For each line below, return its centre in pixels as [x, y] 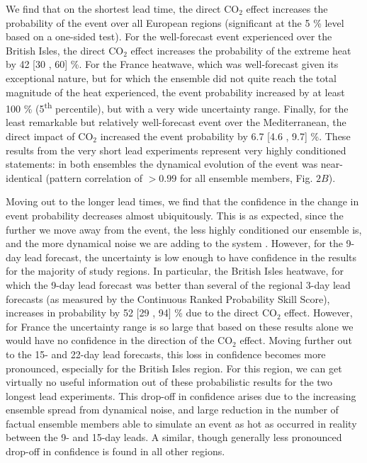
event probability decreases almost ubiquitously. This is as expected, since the [175, 215]
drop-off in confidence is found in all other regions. [115, 451]
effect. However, [318, 313]
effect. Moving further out [296, 340]
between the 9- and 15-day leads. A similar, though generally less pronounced [174, 437]
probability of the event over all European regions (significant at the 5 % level [175, 22]
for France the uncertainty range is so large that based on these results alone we [180, 326]
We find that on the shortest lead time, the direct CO [123, 8]
